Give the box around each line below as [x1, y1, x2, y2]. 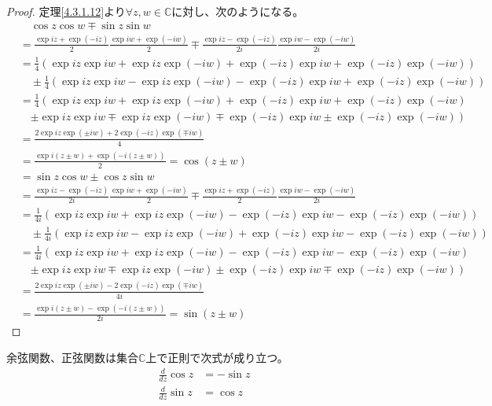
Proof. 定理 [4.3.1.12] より [6, 3, 126, 19]
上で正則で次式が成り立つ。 [145, 349, 288, 365]
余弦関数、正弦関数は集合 [6, 349, 138, 365]
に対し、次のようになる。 [171, 3, 304, 19]
